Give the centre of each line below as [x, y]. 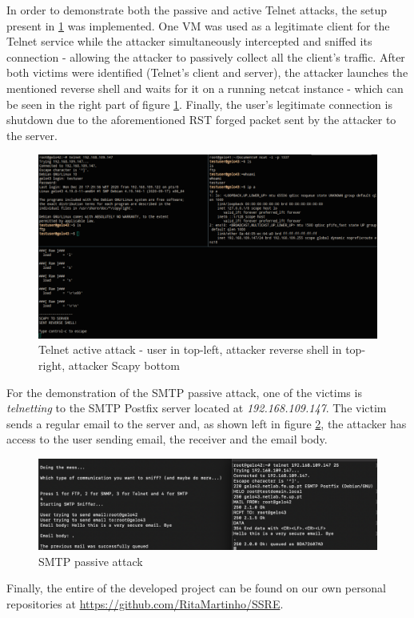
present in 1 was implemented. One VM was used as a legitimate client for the [198, 25]
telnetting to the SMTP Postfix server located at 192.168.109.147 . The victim [197, 408]
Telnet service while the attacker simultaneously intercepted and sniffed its [189, 41]
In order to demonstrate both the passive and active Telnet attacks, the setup [197, 10]
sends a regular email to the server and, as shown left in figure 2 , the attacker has [207, 423]
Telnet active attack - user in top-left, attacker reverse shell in [190, 349]
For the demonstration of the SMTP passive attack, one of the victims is [184, 392]
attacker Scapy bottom [124, 365]
